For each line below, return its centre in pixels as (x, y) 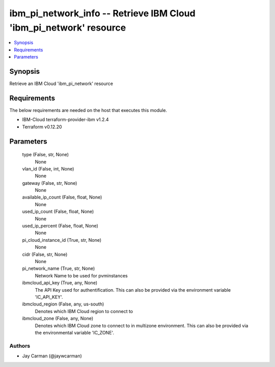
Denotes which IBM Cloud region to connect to (84, 311)
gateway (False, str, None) (50, 183)
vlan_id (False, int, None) (48, 168)
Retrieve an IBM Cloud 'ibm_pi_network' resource (61, 83)
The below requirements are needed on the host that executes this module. (88, 110)
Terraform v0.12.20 (42, 127)
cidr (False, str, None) (45, 254)
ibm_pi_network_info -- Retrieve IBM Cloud (102, 13)
